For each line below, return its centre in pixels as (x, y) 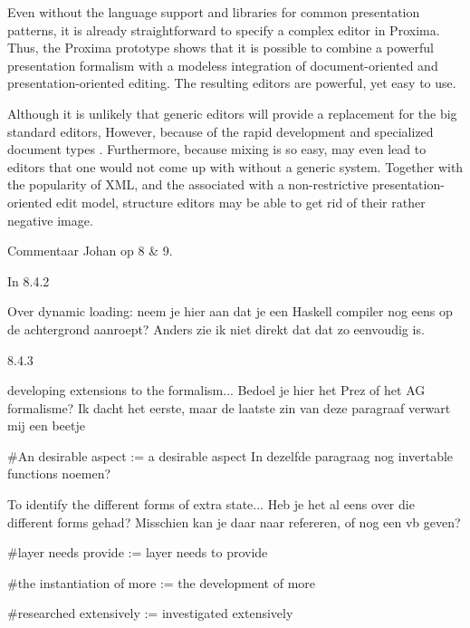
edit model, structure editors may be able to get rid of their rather (241, 202)
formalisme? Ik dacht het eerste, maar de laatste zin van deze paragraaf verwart (229, 407)
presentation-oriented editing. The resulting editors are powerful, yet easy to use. (232, 83)
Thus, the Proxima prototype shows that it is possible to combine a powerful (221, 48)
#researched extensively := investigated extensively (150, 613)
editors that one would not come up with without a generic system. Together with (235, 166)
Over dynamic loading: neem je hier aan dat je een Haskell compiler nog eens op (230, 311)
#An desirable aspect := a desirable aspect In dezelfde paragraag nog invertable (230, 455)
